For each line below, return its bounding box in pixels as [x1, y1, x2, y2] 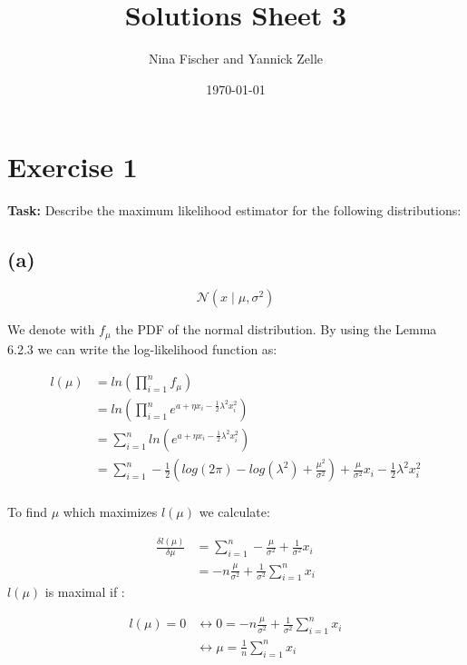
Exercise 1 [7, 148, 138, 185]
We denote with [7, 320, 95, 339]
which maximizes [63, 502, 158, 521]
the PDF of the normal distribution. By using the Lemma [115, 320, 437, 339]
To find [7, 502, 47, 521]
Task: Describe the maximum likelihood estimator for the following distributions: [7, 201, 462, 220]
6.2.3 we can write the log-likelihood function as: [7, 339, 277, 358]
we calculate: [199, 502, 270, 521]
